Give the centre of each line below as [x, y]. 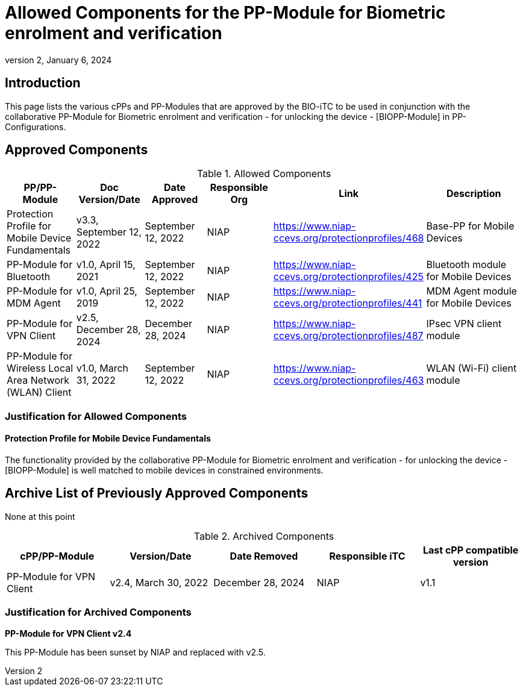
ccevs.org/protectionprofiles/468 [349, 238]
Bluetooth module [466, 265]
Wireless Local [40, 368]
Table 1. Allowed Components [264, 174]
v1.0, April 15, [106, 265]
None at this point [40, 516]
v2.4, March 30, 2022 [159, 582]
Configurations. [36, 127]
